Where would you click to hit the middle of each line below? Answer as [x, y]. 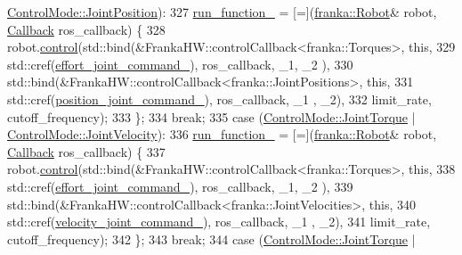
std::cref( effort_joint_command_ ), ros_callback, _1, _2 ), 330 [180, 64]
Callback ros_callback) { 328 [86, 29]
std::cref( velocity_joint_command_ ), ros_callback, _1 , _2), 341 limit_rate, [219, 222]
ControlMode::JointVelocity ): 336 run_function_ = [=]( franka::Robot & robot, [222, 134]
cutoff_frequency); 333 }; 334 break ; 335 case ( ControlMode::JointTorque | [211, 116]
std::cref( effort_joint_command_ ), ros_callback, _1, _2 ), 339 [180, 186]
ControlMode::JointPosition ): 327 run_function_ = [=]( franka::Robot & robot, [222, 12]
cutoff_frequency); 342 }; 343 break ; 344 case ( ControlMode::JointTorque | [211, 239]
